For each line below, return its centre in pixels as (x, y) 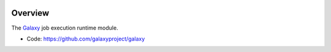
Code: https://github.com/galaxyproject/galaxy (86, 39)
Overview (30, 13)
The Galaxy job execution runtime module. (65, 28)
